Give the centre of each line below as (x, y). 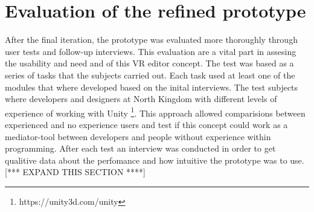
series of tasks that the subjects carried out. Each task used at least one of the (150, 75)
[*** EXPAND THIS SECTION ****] (75, 172)
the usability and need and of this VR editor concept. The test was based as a (149, 63)
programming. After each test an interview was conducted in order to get (140, 148)
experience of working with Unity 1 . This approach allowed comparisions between (155, 112)
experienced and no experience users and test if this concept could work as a (146, 124)
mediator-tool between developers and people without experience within (138, 136)
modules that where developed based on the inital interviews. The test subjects (152, 87)
